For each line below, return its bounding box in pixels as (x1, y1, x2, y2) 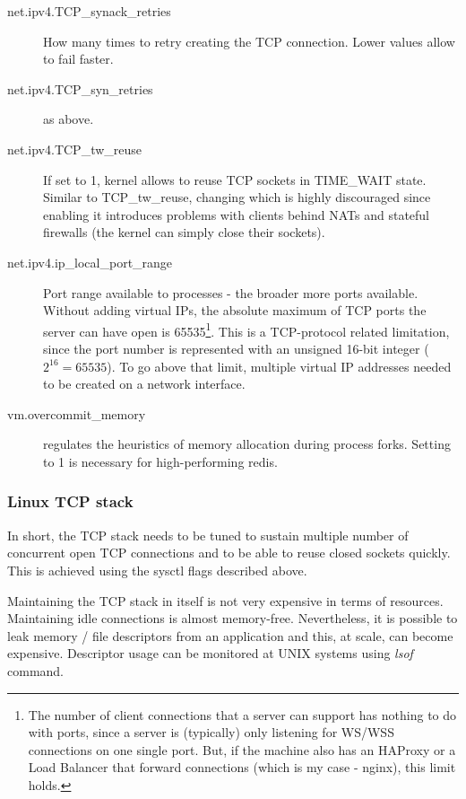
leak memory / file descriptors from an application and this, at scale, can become (7, 626, 453, 645)
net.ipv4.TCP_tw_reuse (7, 139, 142, 158)
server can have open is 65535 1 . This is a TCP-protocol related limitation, (43, 319, 450, 340)
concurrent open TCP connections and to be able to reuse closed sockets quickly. (7, 543, 451, 562)
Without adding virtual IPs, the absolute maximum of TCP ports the (43, 301, 427, 320)
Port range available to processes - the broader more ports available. (43, 283, 419, 302)
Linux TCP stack (7, 490, 134, 513)
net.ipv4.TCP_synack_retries (7, 2, 171, 20)
